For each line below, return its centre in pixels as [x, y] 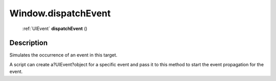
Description [29, 43]
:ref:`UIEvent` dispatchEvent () [55, 29]
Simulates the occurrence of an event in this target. [63, 55]
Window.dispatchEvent [60, 13]
